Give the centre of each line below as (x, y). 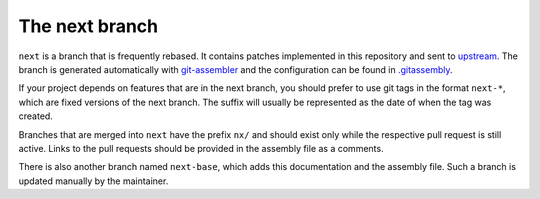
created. (36, 116)
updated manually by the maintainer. (93, 181)
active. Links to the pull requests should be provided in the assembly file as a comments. (201, 148)
